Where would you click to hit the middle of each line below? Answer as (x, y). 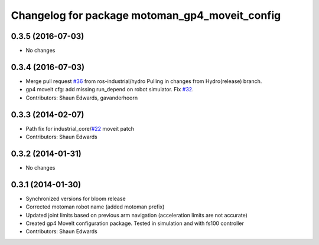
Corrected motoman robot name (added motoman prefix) (95, 207)
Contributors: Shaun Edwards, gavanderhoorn (82, 98)
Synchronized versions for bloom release (76, 198)
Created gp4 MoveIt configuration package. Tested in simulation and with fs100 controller (135, 223)
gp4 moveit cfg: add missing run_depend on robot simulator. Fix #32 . (110, 90)
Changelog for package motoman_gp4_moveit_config (146, 15)
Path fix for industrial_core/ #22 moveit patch (80, 128)
